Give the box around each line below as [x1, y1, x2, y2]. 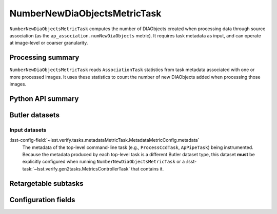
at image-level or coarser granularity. [9, 40, 88, 46]
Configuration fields [9, 195, 75, 204]
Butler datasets [9, 111, 60, 119]
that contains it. [131, 165, 164, 172]
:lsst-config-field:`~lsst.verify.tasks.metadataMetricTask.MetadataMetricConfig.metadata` [9, 137, 200, 143]
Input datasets [9, 126, 47, 133]
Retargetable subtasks [9, 179, 84, 188]
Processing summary [9, 53, 80, 62]
